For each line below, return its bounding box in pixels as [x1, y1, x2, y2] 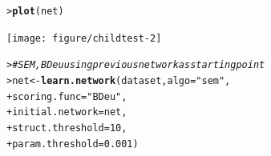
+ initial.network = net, [6, 106, 127, 118]
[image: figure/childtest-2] [6, 32, 162, 44]
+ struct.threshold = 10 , [6, 122, 127, 134]
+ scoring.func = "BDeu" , [6, 90, 127, 102]
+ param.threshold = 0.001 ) [6, 138, 139, 150]
